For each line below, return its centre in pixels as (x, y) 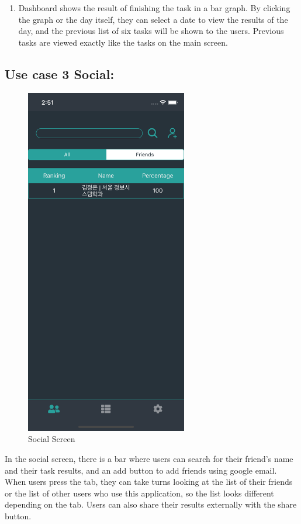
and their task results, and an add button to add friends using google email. (141, 470)
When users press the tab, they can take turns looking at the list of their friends (149, 482)
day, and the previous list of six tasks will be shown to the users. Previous (151, 31)
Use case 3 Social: (60, 73)
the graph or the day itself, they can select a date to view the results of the (153, 19)
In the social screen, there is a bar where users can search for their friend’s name (149, 459)
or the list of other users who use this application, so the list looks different (139, 493)
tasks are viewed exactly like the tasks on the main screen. (123, 42)
